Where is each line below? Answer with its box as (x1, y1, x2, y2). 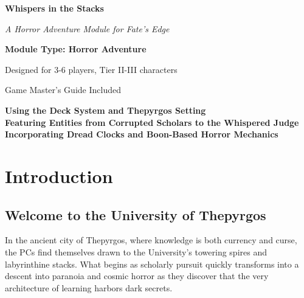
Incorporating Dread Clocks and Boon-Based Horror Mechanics (5, 128, 278, 140)
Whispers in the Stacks (5, 2, 104, 14)
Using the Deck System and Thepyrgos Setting (5, 103, 206, 116)
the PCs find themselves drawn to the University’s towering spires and (5, 245, 267, 258)
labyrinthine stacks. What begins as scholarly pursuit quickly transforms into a (5, 257, 299, 270)
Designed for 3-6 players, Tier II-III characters (5, 63, 178, 75)
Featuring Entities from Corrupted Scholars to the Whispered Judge (5, 116, 299, 128)
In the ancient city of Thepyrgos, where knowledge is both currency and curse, (5, 234, 297, 246)
